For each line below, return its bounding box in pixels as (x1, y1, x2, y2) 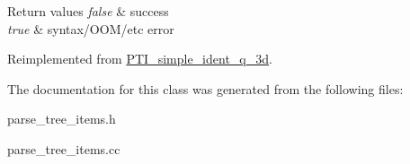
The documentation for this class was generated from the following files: (7, 79, 404, 98)
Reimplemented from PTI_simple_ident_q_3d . (7, 49, 272, 68)
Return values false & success (7, 2, 169, 20)
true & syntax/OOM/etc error (7, 19, 174, 38)
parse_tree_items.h (7, 109, 116, 128)
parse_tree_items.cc (7, 139, 120, 158)
